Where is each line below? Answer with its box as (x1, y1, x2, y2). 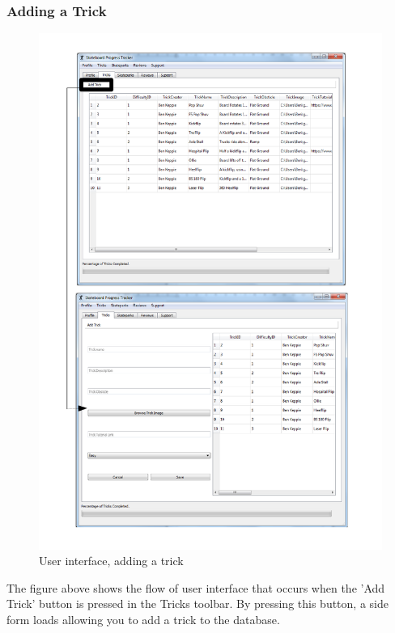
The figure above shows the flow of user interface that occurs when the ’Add (6, 579, 385, 596)
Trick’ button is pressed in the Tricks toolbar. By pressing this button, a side (6, 595, 389, 612)
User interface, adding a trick (39, 552, 184, 569)
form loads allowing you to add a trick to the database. (6, 611, 280, 628)
